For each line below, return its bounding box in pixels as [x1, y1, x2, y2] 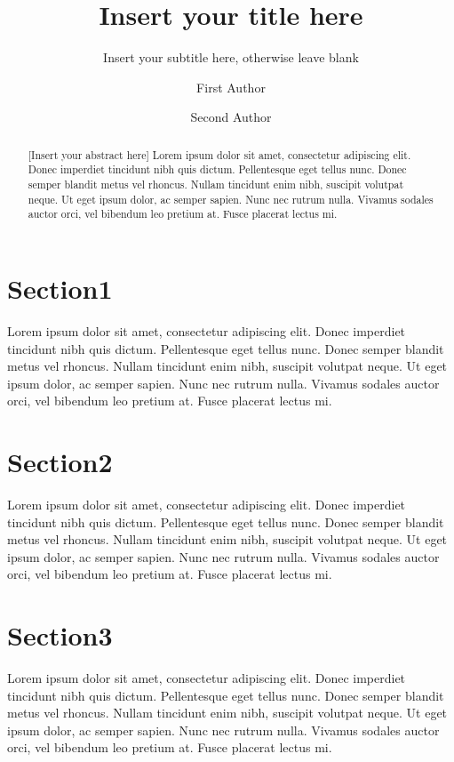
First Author [196, 77, 266, 96]
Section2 [7, 444, 113, 480]
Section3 [7, 617, 113, 654]
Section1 [7, 269, 113, 306]
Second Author [190, 108, 272, 126]
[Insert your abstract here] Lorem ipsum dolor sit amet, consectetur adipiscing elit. [28, 147, 411, 162]
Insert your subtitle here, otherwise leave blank [103, 48, 359, 67]
